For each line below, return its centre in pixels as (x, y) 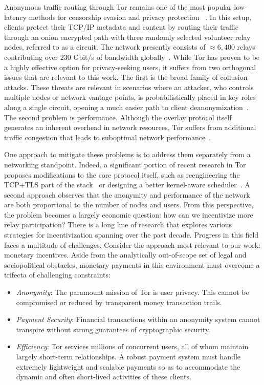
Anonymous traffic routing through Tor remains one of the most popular (118, 7)
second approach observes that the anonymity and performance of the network (127, 194)
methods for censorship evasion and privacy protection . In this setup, (140, 17)
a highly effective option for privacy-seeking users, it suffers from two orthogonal (130, 67)
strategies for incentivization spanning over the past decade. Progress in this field (131, 235)
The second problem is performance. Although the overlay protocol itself (118, 117)
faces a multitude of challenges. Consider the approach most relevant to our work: (132, 244)
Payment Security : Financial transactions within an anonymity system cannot (138, 319)
